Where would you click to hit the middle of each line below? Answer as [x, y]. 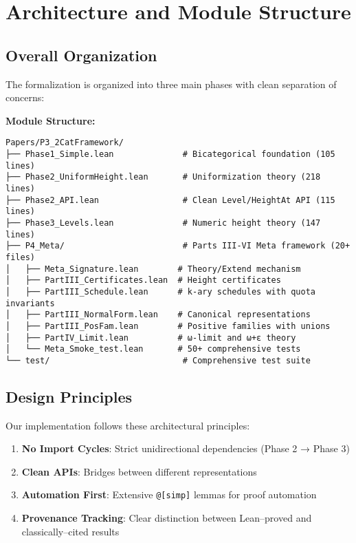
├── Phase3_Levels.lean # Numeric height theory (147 [163, 223]
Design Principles [69, 396]
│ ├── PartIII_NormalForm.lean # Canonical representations [158, 315]
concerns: [25, 97]
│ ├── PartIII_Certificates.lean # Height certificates [143, 280]
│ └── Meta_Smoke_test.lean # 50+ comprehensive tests [153, 349]
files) [20, 257]
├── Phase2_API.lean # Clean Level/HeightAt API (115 [170, 200]
